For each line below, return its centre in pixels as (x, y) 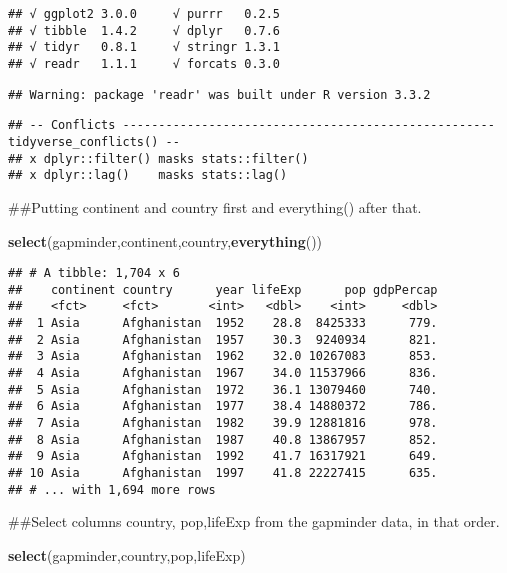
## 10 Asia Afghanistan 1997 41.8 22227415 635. (223, 472)
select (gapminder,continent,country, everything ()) (165, 240)
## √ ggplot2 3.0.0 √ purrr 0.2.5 (144, 14)
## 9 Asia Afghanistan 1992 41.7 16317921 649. (223, 456)
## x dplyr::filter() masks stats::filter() (158, 158)
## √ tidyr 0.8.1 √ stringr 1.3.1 (144, 47)
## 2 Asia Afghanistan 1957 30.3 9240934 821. (223, 339)
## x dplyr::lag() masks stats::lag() (148, 175)
